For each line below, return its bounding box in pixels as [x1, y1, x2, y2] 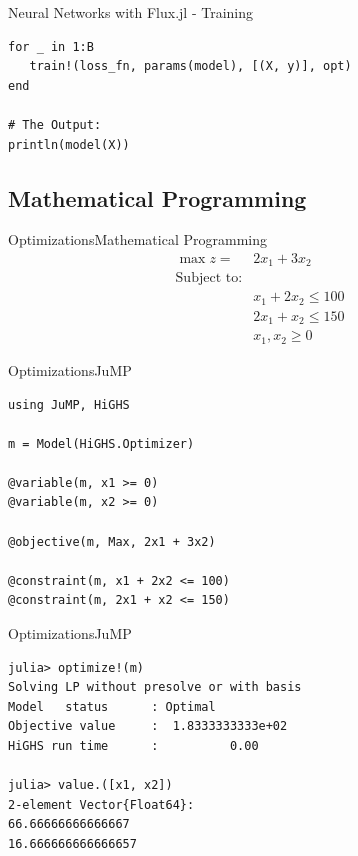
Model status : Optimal [8, 699, 216, 714]
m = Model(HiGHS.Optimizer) [8, 436, 195, 451]
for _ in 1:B [8, 39, 94, 54]
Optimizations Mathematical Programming [8, 229, 267, 250]
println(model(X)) [8, 137, 130, 152]
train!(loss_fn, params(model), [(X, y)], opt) [29, 59, 352, 74]
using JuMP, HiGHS [8, 397, 130, 412]
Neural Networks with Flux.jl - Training [8, 2, 254, 22]
